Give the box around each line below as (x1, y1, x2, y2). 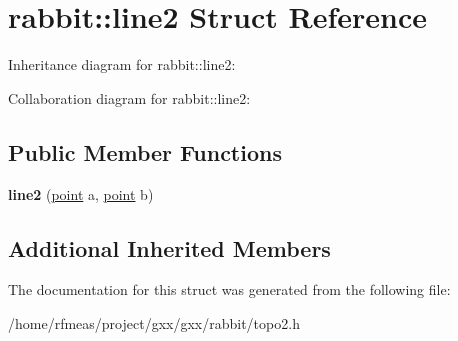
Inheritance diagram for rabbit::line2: (8, 54, 236, 75)
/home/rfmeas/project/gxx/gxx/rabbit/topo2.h (8, 312, 300, 333)
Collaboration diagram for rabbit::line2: (8, 87, 251, 108)
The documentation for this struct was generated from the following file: (8, 279, 451, 300)
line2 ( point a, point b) (8, 183, 154, 204)
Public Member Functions (8, 136, 282, 167)
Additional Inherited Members (8, 232, 331, 263)
